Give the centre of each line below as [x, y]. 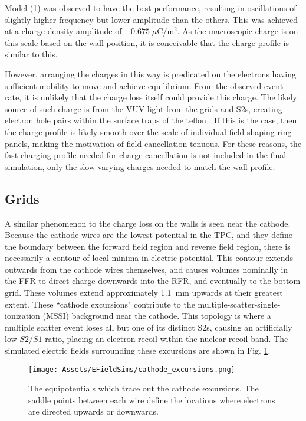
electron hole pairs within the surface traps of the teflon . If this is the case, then [151, 120]
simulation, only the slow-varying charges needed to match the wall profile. [140, 166]
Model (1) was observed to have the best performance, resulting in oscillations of [151, 8]
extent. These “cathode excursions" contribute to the [100, 304]
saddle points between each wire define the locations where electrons [152, 399]
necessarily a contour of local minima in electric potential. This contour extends [149, 258]
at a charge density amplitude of [63, 31]
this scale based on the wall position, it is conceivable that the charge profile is [147, 42]
